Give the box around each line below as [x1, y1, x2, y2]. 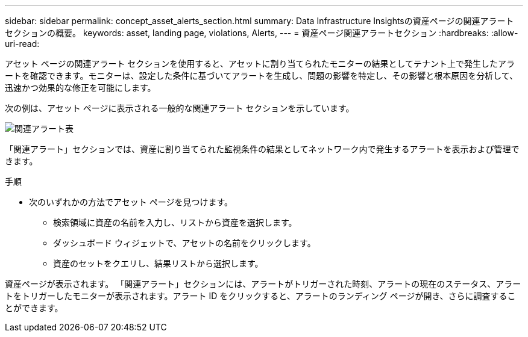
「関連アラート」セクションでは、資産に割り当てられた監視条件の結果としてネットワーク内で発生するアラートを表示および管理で [5, 144, 520, 154]
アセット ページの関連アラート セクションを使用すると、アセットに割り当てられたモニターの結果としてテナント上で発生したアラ [5, 58, 515, 69]
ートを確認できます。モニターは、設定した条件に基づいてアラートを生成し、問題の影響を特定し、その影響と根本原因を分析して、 [5, 70, 518, 81]
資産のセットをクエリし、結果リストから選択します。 [53, 258, 263, 268]
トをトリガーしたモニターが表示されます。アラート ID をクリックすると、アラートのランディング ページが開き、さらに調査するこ [5, 291, 516, 301]
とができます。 [5, 303, 63, 313]
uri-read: [5, 39, 40, 49]
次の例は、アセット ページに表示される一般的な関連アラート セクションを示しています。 [5, 103, 354, 113]
